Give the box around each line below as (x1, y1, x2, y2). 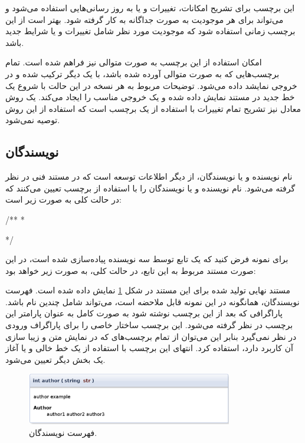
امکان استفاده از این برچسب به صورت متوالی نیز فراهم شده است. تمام (5, 56, 262, 68)
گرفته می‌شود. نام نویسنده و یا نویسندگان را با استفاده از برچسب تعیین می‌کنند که (5, 181, 296, 194)
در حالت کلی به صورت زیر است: (5, 193, 122, 206)
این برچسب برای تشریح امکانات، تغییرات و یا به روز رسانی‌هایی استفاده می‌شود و (5, 2, 295, 14)
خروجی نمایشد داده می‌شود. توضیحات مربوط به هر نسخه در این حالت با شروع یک (5, 79, 297, 91)
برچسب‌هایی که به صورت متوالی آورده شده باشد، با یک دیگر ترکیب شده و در (5, 67, 280, 80)
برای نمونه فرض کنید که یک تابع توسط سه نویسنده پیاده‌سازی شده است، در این (5, 253, 288, 265)
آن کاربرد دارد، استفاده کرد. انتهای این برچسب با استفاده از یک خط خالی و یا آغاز (5, 342, 293, 354)
